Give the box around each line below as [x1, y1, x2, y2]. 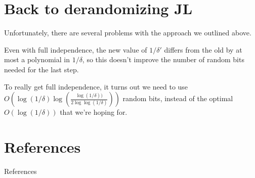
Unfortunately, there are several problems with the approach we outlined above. [4, 27, 251, 38]
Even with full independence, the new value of [4, 44, 147, 55]
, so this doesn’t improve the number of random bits [82, 54, 244, 65]
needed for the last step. [4, 64, 79, 74]
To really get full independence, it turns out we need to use [4, 81, 188, 92]
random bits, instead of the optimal [122, 93, 233, 104]
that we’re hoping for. [60, 107, 127, 117]
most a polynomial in [4, 54, 70, 65]
